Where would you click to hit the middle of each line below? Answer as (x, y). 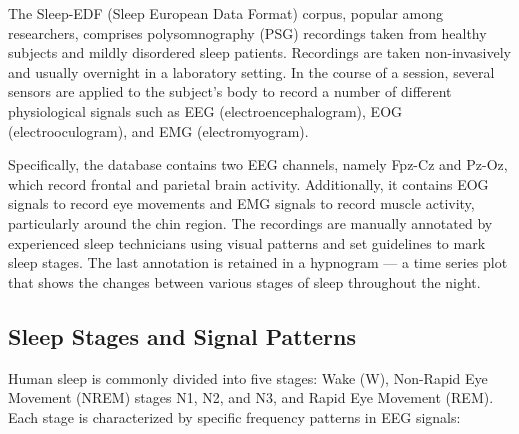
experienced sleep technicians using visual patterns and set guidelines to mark (247, 242)
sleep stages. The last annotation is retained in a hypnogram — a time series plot (258, 262)
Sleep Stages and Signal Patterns (182, 335)
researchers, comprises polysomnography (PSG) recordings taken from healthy (247, 32)
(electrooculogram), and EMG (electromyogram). (158, 130)
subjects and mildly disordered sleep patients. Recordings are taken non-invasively (259, 52)
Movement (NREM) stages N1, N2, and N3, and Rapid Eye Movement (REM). (251, 397)
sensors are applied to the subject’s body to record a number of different (230, 91)
